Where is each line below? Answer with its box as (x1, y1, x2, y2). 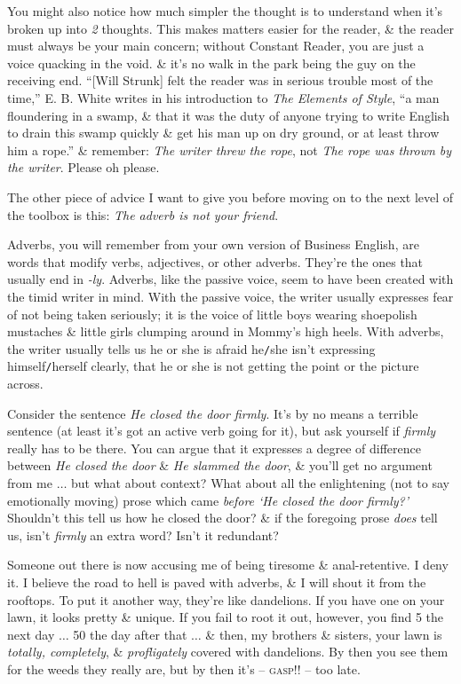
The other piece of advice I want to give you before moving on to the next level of (7, 187, 454, 206)
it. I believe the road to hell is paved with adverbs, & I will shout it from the (7, 572, 426, 591)
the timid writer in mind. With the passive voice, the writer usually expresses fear (7, 287, 454, 305)
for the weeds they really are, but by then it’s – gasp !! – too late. (7, 659, 361, 678)
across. (7, 374, 44, 392)
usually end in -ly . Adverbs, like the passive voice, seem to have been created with (7, 270, 454, 288)
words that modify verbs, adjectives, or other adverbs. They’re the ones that (7, 252, 424, 271)
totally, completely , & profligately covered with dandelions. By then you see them (7, 642, 449, 661)
